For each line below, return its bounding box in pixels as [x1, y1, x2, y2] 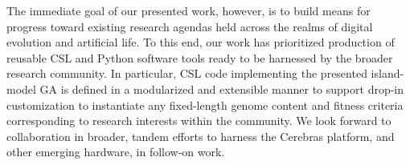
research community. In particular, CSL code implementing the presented [6, 65, 367, 82]
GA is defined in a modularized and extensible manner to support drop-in [39, 80, 404, 97]
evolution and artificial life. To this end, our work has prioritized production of [6, 34, 395, 50]
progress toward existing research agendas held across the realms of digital [6, 18, 373, 34]
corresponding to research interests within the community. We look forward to [6, 112, 392, 129]
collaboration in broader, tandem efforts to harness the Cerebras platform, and [6, 127, 395, 144]
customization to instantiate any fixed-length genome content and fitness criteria [6, 96, 404, 113]
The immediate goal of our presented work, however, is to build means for [6, 2, 371, 18]
